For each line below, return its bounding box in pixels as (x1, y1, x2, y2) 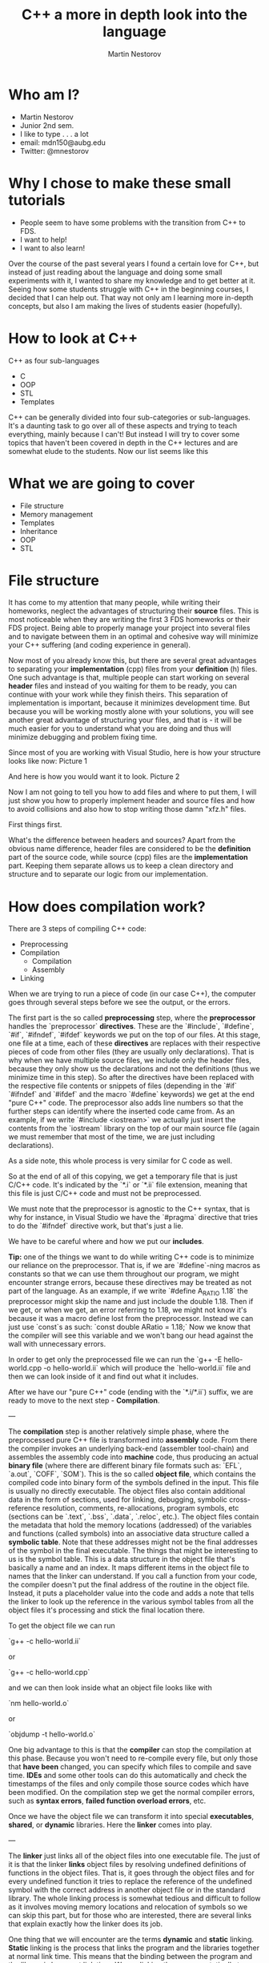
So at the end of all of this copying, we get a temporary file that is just (8, 1171, 238, 1182)
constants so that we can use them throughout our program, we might (8, 1269, 239, 1279)
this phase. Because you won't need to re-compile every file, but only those (8, 1753, 259, 1763)
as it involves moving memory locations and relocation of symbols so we (8, 1902, 248, 1912)
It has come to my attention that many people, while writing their (8, 598, 221, 608)
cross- (229, 1495, 251, 1504)
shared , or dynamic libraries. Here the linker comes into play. (8, 1820, 212, 1830)
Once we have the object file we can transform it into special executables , (8, 1812, 255, 1821)
